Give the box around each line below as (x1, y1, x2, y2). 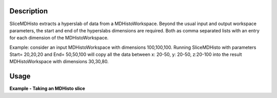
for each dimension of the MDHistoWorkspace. (9, 35, 109, 41)
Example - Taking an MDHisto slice (9, 85, 86, 92)
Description (9, 7, 48, 15)
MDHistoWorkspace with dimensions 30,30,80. (9, 58, 109, 65)
